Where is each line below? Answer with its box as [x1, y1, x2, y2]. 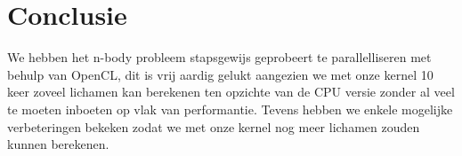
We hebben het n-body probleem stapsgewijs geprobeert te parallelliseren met [7, 48, 432, 66]
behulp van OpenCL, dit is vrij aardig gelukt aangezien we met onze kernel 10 [7, 65, 434, 83]
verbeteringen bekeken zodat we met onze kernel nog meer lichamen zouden [7, 117, 420, 136]
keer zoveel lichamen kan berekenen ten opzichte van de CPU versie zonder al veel [7, 82, 455, 101]
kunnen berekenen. [7, 135, 109, 153]
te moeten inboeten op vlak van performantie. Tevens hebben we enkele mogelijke [7, 99, 453, 118]
